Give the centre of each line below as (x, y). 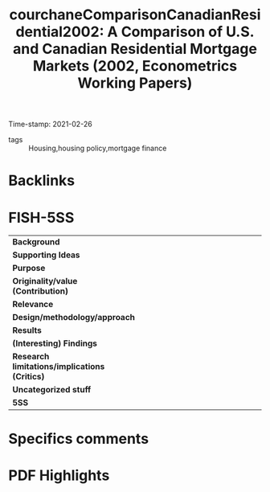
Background (36, 242)
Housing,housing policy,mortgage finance (98, 148)
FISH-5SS (41, 217)
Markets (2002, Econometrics (135, 66)
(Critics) (29, 377)
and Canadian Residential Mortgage (135, 49)
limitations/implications (59, 367)
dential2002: (60, 32)
